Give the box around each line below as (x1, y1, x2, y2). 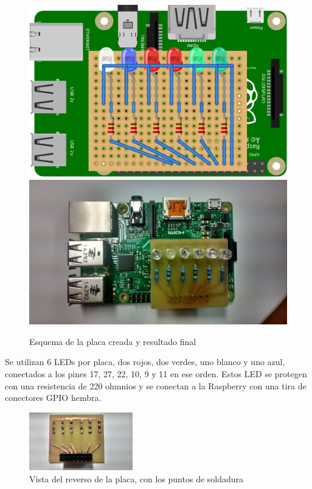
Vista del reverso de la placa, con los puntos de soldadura (29, 472, 244, 485)
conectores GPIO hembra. (5, 391, 102, 404)
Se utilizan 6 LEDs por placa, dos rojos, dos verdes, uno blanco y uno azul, (5, 355, 285, 368)
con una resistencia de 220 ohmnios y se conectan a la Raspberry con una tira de (5, 379, 307, 392)
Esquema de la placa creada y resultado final (29, 335, 196, 347)
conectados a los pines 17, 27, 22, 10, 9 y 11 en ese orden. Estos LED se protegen (5, 367, 307, 380)
